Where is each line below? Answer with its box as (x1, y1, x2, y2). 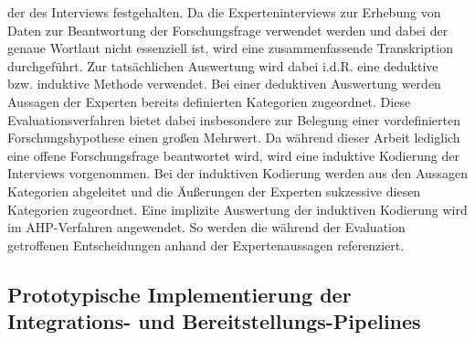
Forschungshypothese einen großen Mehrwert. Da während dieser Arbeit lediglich (7, 128, 460, 147)
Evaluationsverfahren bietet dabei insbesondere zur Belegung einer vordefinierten (7, 110, 460, 129)
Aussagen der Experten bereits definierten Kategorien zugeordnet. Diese (7, 91, 411, 111)
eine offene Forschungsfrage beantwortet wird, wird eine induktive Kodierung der (7, 145, 459, 165)
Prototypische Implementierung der (7, 280, 352, 308)
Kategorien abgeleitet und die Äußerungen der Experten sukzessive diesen (7, 181, 421, 200)
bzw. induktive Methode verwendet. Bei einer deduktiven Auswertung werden (7, 74, 441, 93)
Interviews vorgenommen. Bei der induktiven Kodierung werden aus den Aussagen (7, 164, 468, 183)
